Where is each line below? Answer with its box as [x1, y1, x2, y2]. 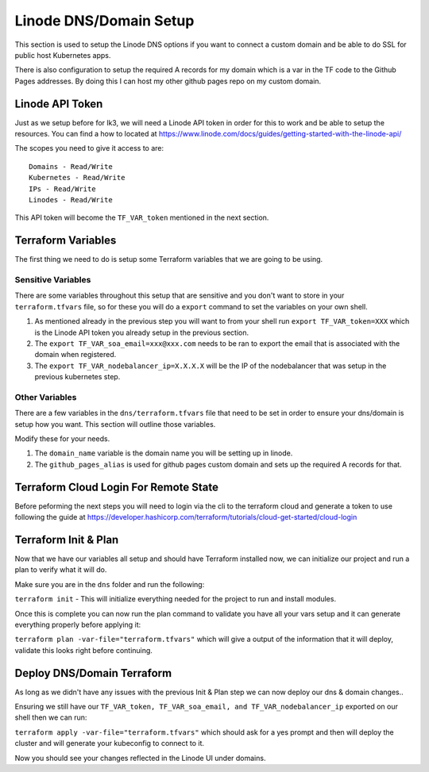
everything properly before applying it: [14, 620, 141, 629]
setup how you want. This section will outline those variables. [14, 419, 216, 428]
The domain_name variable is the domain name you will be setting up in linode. [34, 448, 293, 458]
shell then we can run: [14, 712, 87, 722]
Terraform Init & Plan [14, 532, 119, 547]
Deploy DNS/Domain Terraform [14, 666, 172, 680]
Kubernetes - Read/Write [29, 173, 126, 182]
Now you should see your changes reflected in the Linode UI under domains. [14, 753, 266, 762]
